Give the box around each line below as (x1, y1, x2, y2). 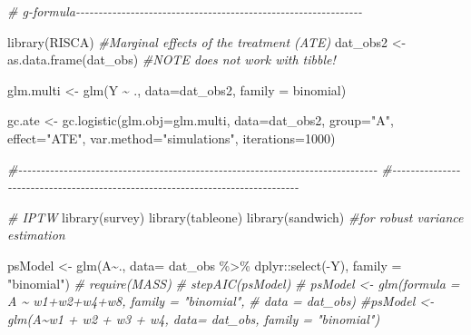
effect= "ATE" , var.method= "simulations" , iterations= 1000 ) (7, 128, 336, 147)
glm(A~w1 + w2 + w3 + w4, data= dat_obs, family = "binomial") (7, 309, 380, 328)
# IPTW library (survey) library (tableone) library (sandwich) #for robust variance (7, 207, 464, 226)
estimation (7, 225, 65, 244)
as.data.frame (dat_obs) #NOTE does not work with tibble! (7, 50, 336, 69)
